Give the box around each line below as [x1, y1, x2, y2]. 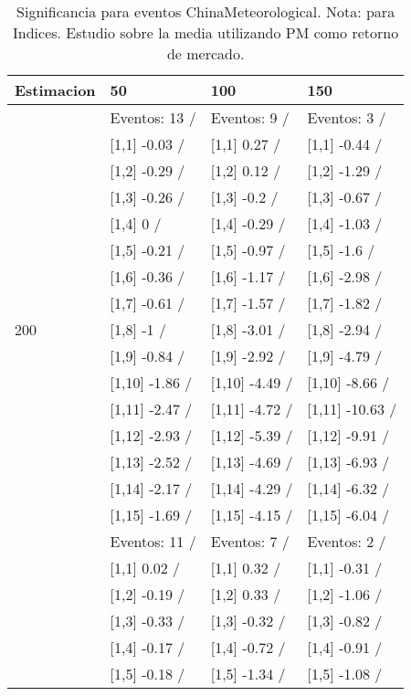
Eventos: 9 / [210, 107, 290, 128]
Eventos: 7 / [210, 531, 290, 552]
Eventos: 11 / [110, 531, 196, 552]
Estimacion [15, 79, 96, 100]
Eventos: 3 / [307, 107, 386, 128]
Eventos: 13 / [110, 107, 196, 128]
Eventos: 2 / [307, 531, 386, 552]
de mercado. [166, 43, 245, 64]
